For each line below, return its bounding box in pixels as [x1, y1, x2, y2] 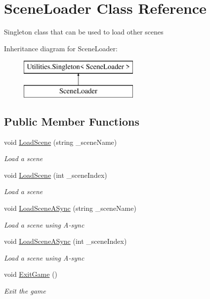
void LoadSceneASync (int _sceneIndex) [4, 236, 127, 246]
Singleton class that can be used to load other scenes [4, 27, 164, 37]
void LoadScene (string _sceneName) [4, 136, 117, 147]
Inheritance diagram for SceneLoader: [4, 43, 118, 53]
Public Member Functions [4, 113, 139, 129]
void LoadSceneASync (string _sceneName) [4, 203, 136, 213]
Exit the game [4, 286, 46, 296]
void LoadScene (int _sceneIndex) [4, 169, 107, 180]
